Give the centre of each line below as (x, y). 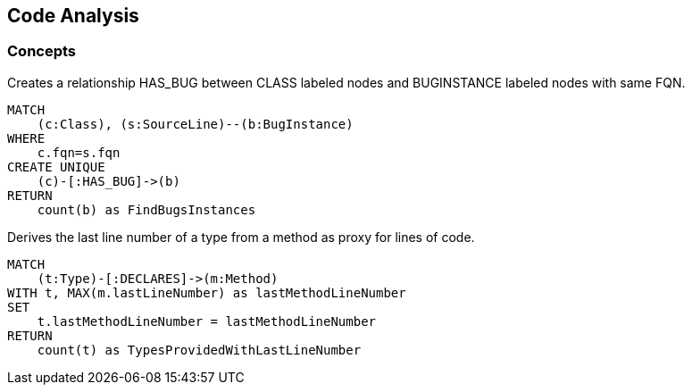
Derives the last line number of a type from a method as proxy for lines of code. (241, 237)
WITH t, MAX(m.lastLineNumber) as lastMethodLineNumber (207, 292)
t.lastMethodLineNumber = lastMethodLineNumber (207, 321)
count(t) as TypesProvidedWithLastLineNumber (199, 350)
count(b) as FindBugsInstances (146, 209)
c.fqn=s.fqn (79, 152)
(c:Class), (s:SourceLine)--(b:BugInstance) (195, 124)
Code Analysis (73, 16)
